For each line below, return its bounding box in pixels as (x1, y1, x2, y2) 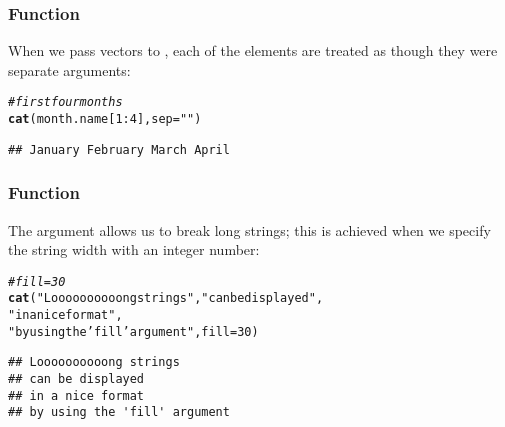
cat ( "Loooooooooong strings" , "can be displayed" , (8, 291, 324, 306)
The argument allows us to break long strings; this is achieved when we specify (8, 219, 491, 240)
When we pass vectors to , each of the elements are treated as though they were (8, 40, 498, 61)
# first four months (8, 95, 123, 110)
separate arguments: (8, 59, 131, 80)
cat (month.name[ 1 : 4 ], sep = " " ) (8, 112, 202, 127)
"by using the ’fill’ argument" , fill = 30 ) (8, 324, 259, 339)
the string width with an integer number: (8, 239, 260, 260)
